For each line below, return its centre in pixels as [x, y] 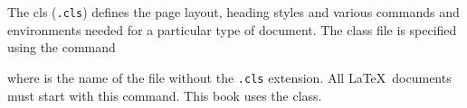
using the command [62, 47]
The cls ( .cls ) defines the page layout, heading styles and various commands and [233, 12]
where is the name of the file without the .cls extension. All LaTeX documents [229, 77]
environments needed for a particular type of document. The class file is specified [232, 29]
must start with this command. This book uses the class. [165, 95]
